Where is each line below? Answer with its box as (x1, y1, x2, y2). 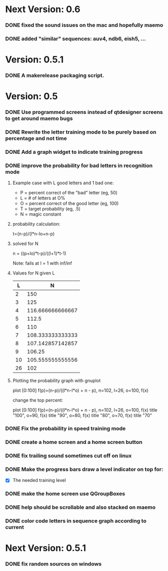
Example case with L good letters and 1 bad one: (12, 180, 114, 186)
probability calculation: (12, 221, 61, 227)
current (5, 524, 24, 531)
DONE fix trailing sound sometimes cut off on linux (5, 452, 132, 459)
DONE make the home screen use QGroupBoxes (5, 490, 125, 497)
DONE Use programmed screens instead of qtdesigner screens (5, 109, 163, 116)
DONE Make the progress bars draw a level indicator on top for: (5, 466, 163, 473)
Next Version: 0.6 (5, 4, 80, 15)
